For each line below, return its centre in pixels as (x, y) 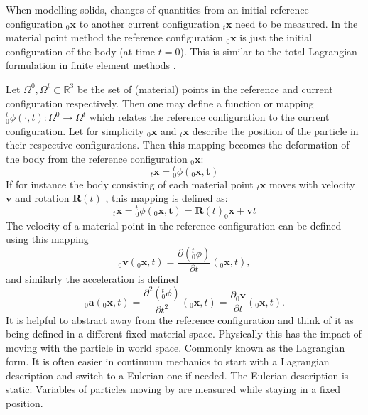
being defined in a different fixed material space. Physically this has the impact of (184, 334)
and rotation (42, 198)
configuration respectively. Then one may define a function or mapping (160, 103)
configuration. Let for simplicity (75, 130)
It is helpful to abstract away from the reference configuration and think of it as (180, 319)
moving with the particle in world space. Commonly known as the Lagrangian (175, 347)
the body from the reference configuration (97, 158)
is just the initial (276, 37)
